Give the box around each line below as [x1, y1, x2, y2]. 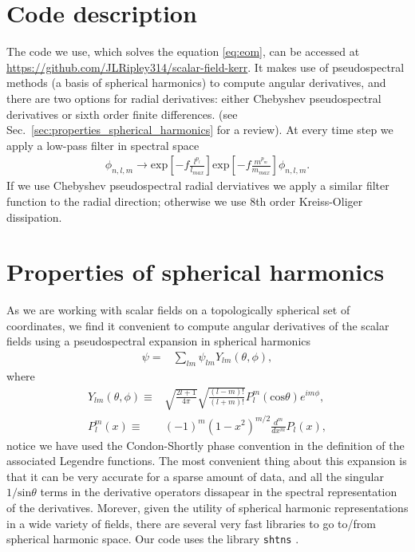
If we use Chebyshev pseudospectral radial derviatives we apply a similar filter [6, 177, 389, 194]
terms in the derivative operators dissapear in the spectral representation [40, 483, 397, 500]
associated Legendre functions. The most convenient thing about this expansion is [6, 452, 407, 469]
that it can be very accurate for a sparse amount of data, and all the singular [6, 467, 384, 484]
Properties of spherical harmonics [6, 255, 385, 288]
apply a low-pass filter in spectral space [6, 136, 200, 153]
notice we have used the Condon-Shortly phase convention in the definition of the [6, 436, 405, 453]
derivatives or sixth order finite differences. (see [6, 105, 238, 122]
